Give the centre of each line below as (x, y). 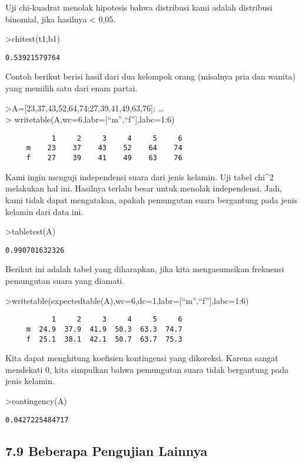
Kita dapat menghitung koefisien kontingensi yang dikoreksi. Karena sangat (142, 358)
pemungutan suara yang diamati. (65, 280)
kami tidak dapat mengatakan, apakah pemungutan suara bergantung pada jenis (152, 199)
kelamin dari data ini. (44, 211)
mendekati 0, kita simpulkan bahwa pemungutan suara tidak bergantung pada (147, 369)
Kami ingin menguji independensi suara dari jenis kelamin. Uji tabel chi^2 (140, 176)
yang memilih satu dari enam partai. (72, 88)
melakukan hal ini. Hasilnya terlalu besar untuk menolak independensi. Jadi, (144, 188)
